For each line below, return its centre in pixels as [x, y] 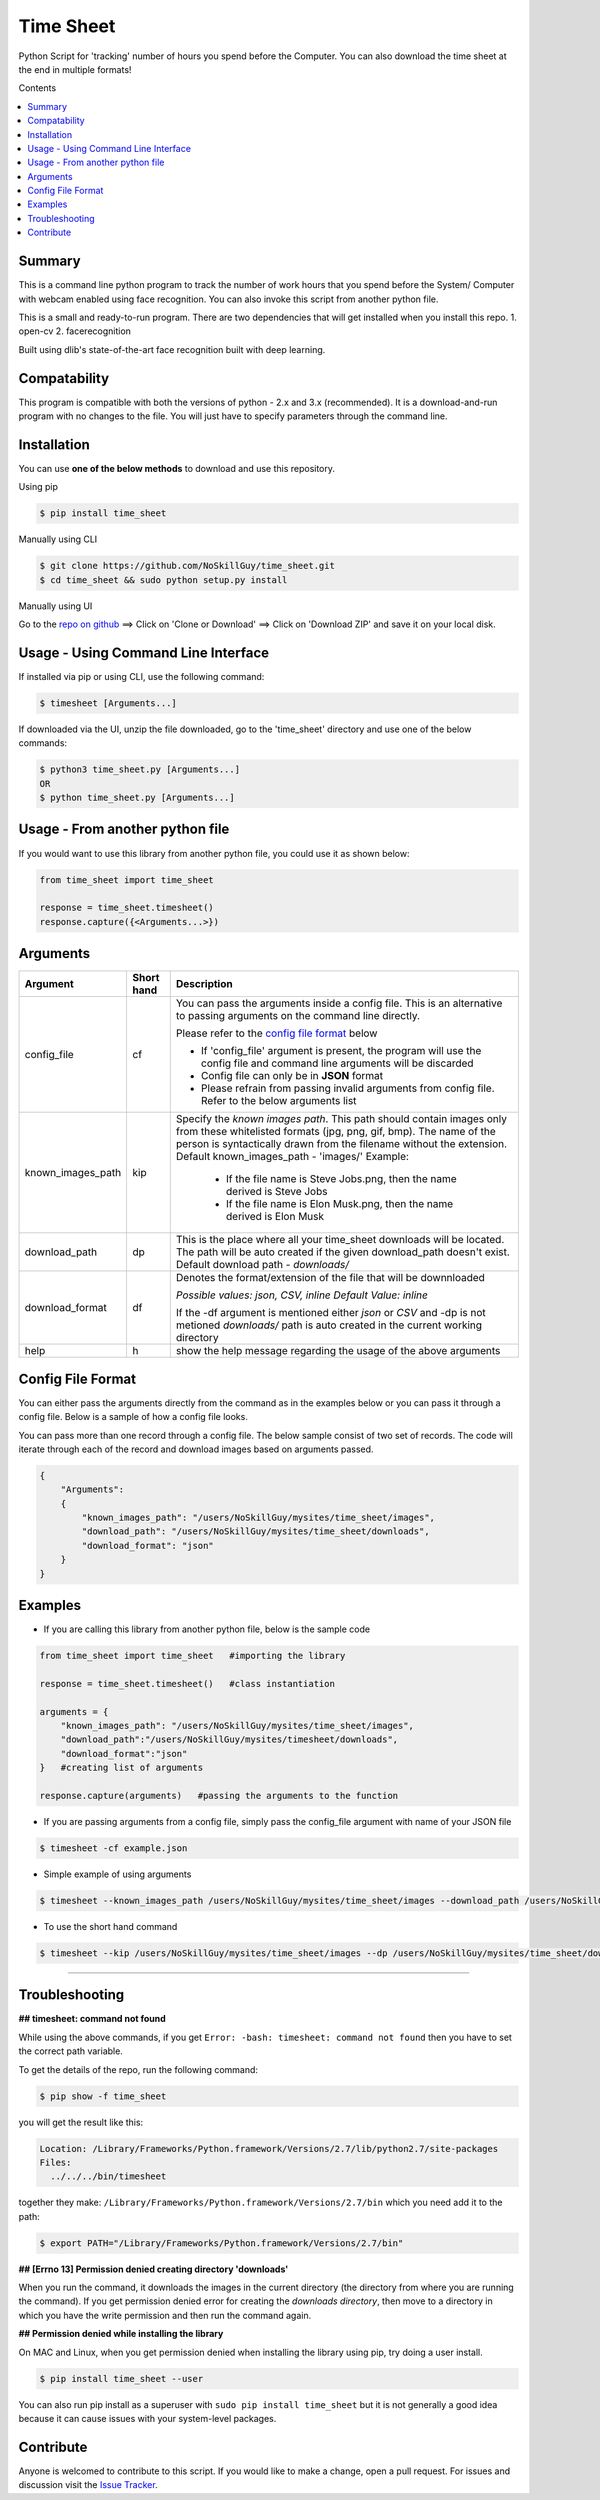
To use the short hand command [110, 1926]
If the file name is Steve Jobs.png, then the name [341, 1179]
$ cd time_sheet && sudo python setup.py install [163, 579]
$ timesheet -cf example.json [113, 1848]
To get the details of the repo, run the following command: [138, 2069]
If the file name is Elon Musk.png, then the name [339, 1204]
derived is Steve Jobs [276, 1192]
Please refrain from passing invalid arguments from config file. [347, 1088]
